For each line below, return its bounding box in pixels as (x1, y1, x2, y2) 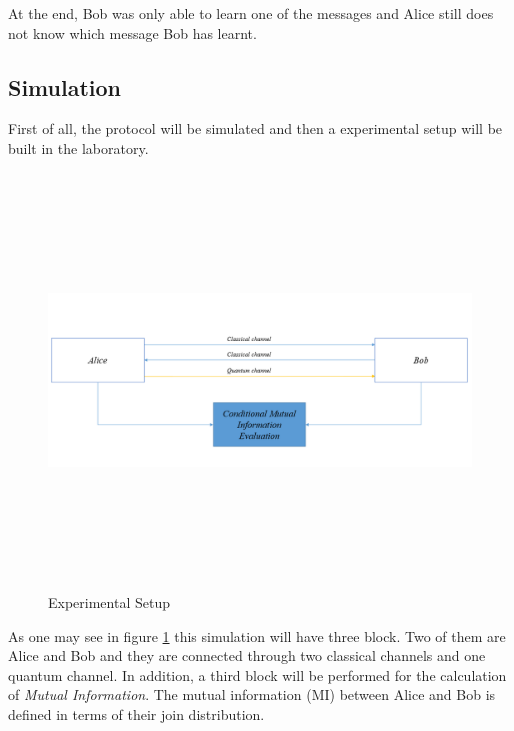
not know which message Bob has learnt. (8, 22, 257, 43)
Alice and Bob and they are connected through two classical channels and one (8, 645, 486, 666)
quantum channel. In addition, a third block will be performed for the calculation (8, 664, 507, 685)
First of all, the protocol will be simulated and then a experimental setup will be (8, 118, 503, 139)
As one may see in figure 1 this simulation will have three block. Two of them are (8, 625, 506, 646)
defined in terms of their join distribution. (8, 703, 265, 724)
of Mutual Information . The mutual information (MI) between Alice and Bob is (8, 684, 496, 705)
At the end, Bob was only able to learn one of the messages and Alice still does (8, 3, 494, 23)
